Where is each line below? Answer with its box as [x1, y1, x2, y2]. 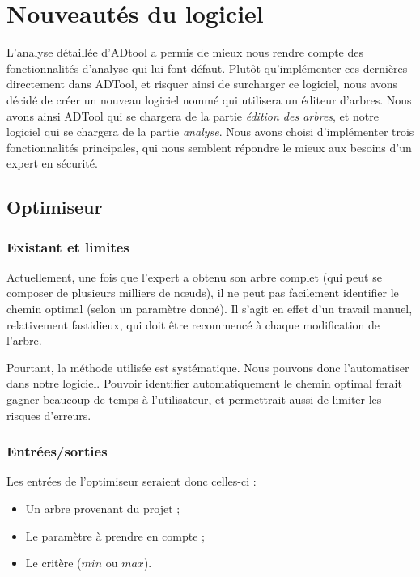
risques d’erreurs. [6, 406, 91, 423]
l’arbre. [6, 332, 42, 349]
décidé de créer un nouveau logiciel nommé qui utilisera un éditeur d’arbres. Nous [6, 91, 412, 108]
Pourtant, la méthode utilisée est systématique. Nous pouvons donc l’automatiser [6, 359, 409, 375]
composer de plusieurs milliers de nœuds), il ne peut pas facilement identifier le [6, 284, 399, 301]
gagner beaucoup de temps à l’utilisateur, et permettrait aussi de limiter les [6, 391, 382, 408]
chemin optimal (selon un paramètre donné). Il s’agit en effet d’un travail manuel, [6, 300, 413, 317]
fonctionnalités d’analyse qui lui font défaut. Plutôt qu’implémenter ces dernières [6, 59, 408, 76]
